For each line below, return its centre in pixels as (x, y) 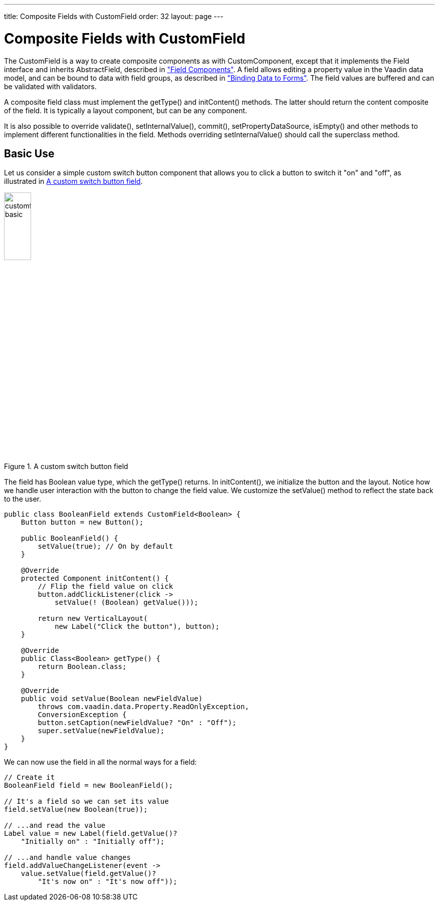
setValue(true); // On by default (105, 546)
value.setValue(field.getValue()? (88, 874)
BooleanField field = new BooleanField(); (89, 785)
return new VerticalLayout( (93, 619)
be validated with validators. (50, 86)
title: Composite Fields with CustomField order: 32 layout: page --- (114, 16)
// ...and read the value (55, 826)
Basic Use (29, 153)
